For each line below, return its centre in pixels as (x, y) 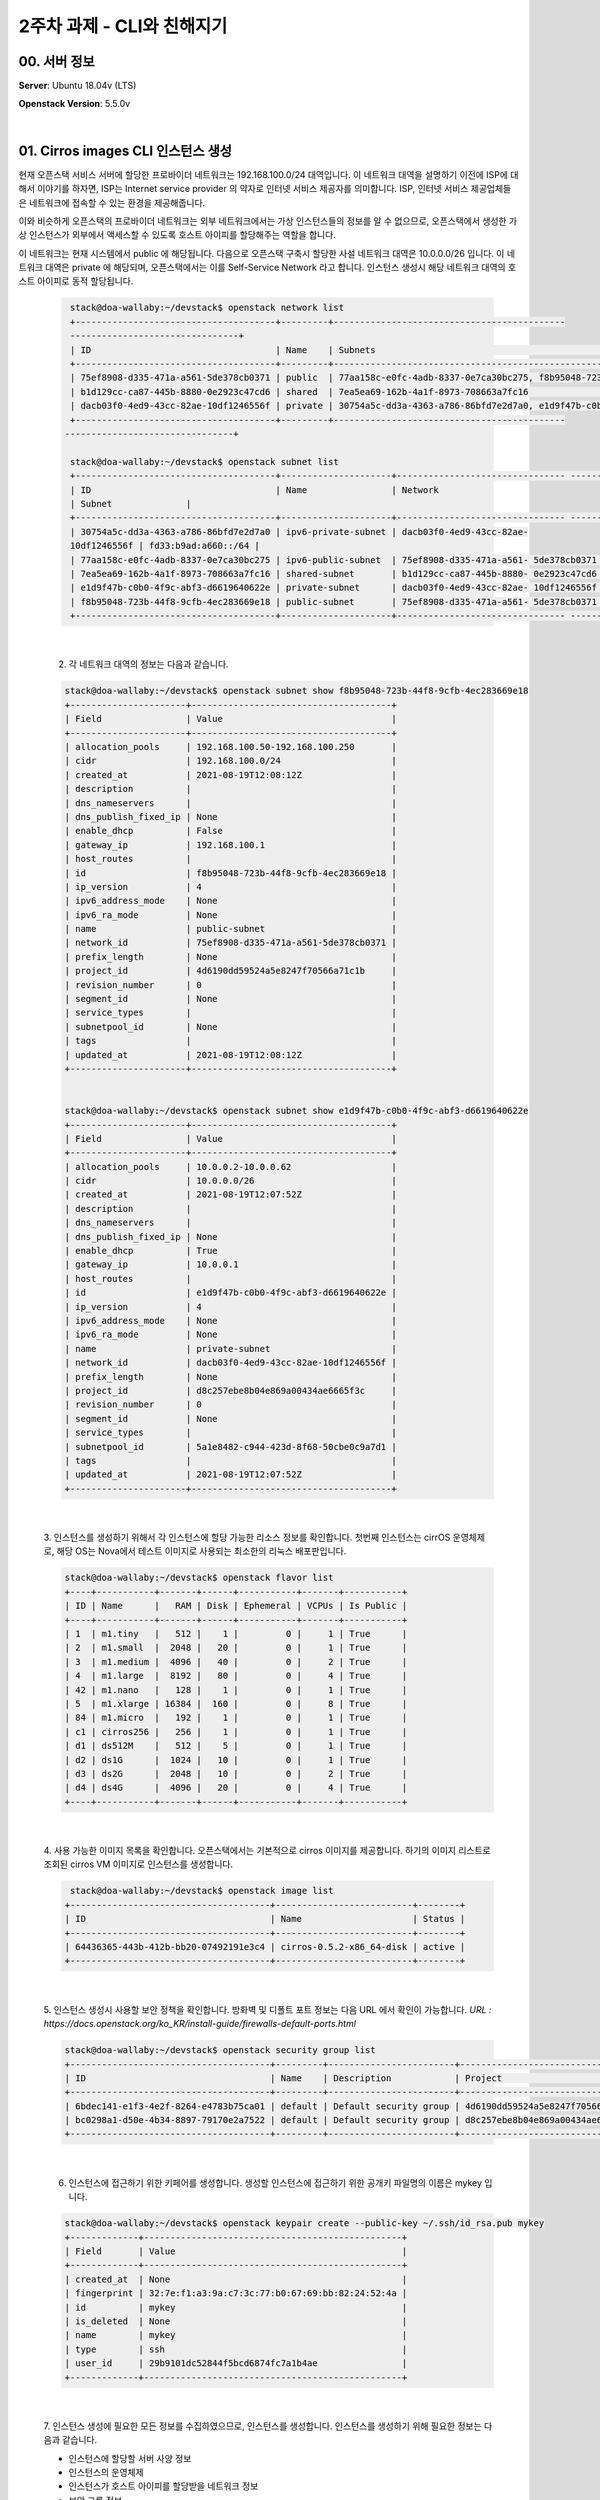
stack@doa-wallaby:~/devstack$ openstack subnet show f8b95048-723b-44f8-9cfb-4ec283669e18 (296, 691)
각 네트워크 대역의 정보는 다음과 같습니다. (148, 664)
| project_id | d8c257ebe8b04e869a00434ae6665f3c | (230, 1390)
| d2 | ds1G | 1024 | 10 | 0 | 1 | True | (236, 1759)
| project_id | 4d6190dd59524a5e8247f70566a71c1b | (230, 971)
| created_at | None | (236, 2279)
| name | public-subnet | (230, 929)
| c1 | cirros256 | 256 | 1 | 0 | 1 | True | (236, 1731)
